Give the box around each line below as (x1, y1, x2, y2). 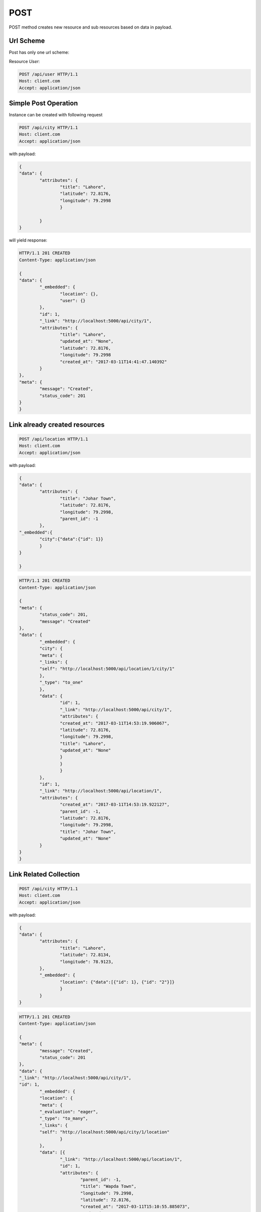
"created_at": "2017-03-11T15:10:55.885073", (80, 1204, 190, 1210)
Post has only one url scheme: (9, 49, 70, 55)
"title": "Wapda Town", (80, 1183, 137, 1189)
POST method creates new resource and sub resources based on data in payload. (9, 24, 173, 30)
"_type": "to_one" (39, 680, 83, 686)
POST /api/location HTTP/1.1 (19, 436, 88, 442)
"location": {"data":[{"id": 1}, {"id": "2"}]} (59, 979, 175, 985)
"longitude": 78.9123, (59, 959, 114, 964)
